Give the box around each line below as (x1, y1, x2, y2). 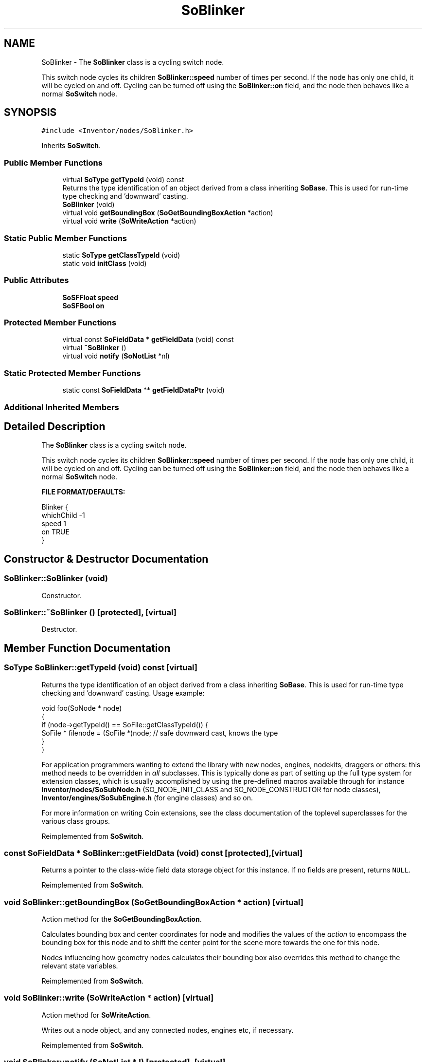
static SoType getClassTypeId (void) (62, 250, 180, 259)
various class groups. (41, 816, 110, 825)
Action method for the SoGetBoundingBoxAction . (41, 915, 202, 924)
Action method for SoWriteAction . (41, 1010, 151, 1019)
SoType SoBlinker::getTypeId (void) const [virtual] (4, 663, 197, 673)
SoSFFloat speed (62, 293, 119, 302)
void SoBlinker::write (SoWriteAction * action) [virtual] (4, 993, 214, 1003)
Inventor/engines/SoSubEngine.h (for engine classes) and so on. (41, 793, 253, 802)
